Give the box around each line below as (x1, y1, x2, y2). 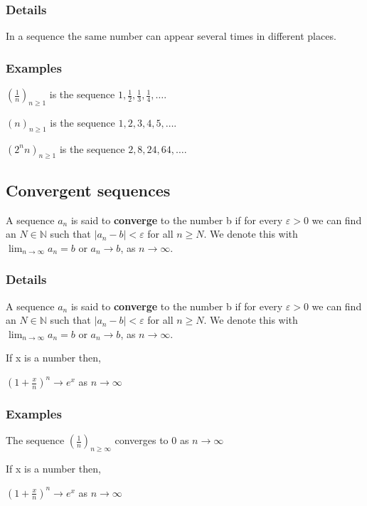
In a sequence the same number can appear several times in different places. (6, 28, 336, 43)
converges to (115, 433, 169, 448)
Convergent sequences (6, 179, 171, 201)
